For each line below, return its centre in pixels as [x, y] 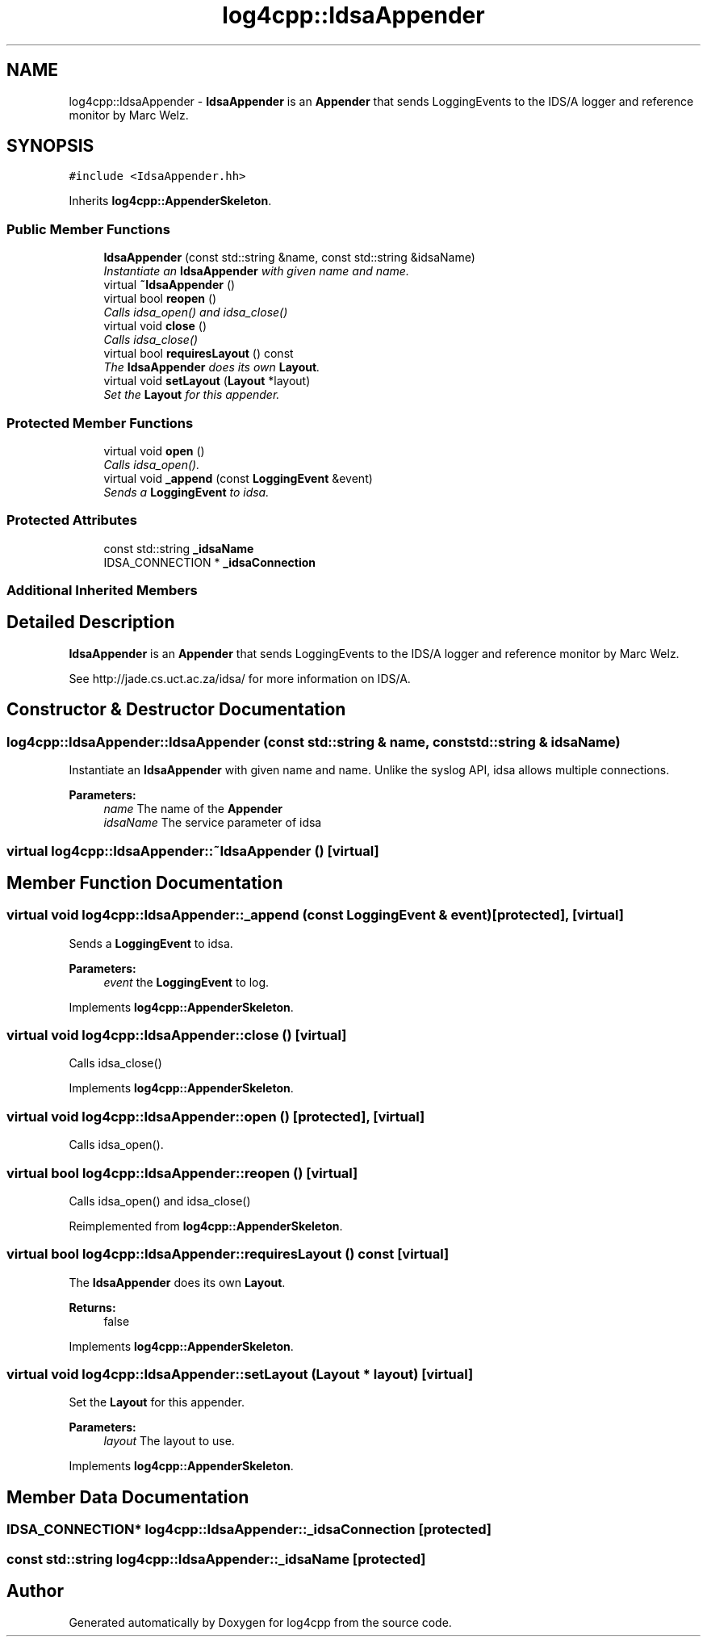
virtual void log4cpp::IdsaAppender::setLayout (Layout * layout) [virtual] [240, 1375]
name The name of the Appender [193, 809]
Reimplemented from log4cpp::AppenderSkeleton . [206, 1226]
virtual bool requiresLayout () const [199, 354]
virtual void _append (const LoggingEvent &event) [238, 478]
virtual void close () [155, 326]
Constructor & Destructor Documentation [176, 710]
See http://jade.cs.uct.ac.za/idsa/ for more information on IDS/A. [240, 678]
